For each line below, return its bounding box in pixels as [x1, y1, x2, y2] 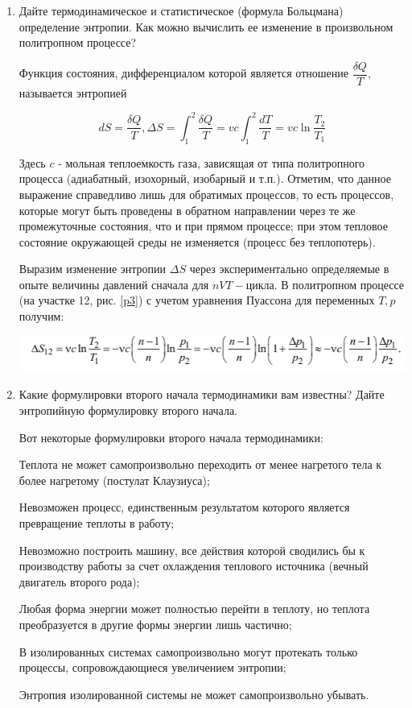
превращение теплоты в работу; [19, 515, 175, 532]
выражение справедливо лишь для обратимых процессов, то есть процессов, [19, 185, 394, 202]
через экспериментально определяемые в [189, 260, 389, 277]
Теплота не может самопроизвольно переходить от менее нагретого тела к [19, 456, 382, 473]
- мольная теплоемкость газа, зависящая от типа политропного [58, 154, 365, 171]
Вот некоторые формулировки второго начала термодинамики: [19, 429, 323, 445]
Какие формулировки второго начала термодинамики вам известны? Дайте [19, 386, 385, 403]
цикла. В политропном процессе [245, 275, 405, 292]
